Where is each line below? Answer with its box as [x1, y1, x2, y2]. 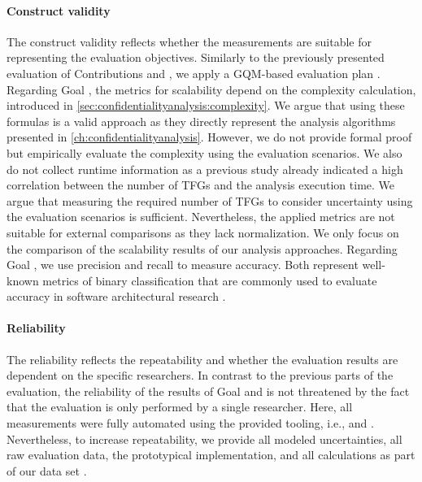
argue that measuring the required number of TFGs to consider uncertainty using [7, 192, 413, 209]
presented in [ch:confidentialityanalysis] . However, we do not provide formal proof [7, 128, 412, 145]
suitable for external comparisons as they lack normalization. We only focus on [7, 224, 399, 241]
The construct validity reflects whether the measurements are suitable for [7, 33, 372, 50]
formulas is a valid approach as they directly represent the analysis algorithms [7, 112, 396, 129]
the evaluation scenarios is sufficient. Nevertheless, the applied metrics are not [7, 208, 395, 225]
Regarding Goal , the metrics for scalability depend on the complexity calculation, [7, 80, 416, 98]
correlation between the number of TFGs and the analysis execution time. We [7, 176, 395, 193]
